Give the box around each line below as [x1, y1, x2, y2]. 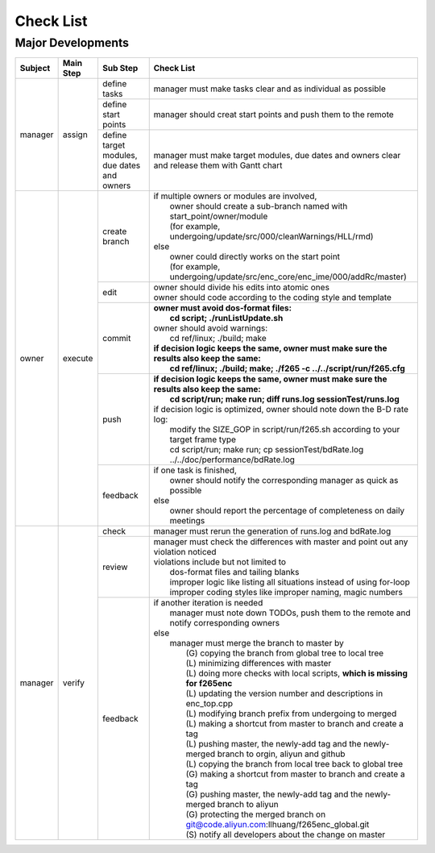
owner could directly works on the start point [169, 251, 341, 262]
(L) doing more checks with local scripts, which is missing [185, 668, 408, 679]
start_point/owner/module [169, 210, 268, 222]
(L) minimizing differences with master [185, 658, 332, 669]
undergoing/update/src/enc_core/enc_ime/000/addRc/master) [169, 271, 407, 282]
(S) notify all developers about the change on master [185, 829, 386, 840]
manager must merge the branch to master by [169, 638, 344, 649]
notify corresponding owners [169, 618, 280, 629]
